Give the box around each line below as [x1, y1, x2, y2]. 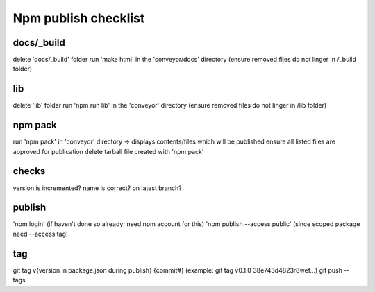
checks [12, 165, 46, 177]
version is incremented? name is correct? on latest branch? [12, 184, 182, 192]
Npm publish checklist [12, 10, 145, 26]
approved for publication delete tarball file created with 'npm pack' [12, 147, 204, 155]
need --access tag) [12, 230, 69, 238]
